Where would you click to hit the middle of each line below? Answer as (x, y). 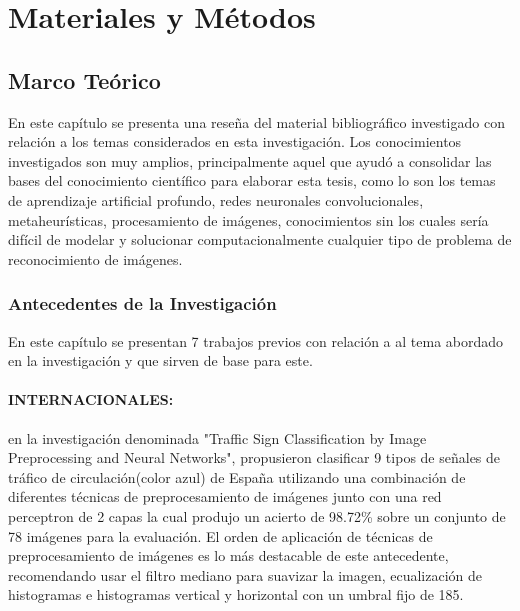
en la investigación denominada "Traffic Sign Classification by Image (217, 437)
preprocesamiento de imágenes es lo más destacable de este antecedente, (228, 555)
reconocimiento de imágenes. (95, 258)
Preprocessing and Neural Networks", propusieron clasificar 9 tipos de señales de (254, 457)
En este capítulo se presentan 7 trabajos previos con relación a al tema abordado (256, 340)
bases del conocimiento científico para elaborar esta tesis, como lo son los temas (252, 180)
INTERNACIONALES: (91, 399)
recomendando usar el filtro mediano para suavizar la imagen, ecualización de (245, 574)
